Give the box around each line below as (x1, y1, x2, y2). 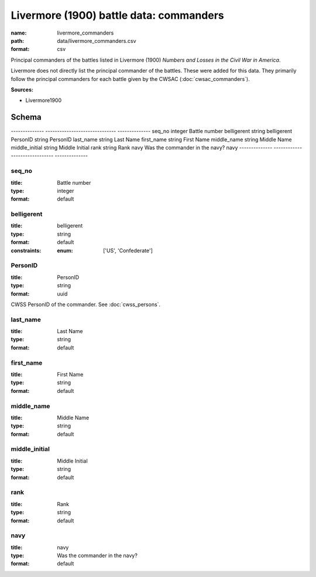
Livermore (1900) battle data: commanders (11, 9, 225, 22)
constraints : (11, 247, 42, 254)
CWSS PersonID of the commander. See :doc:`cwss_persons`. (11, 301, 161, 308)
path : (11, 37, 25, 44)
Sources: (11, 86, 33, 93)
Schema (11, 112, 42, 123)
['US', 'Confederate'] (103, 247, 153, 254)
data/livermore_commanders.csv (57, 37, 136, 44)
